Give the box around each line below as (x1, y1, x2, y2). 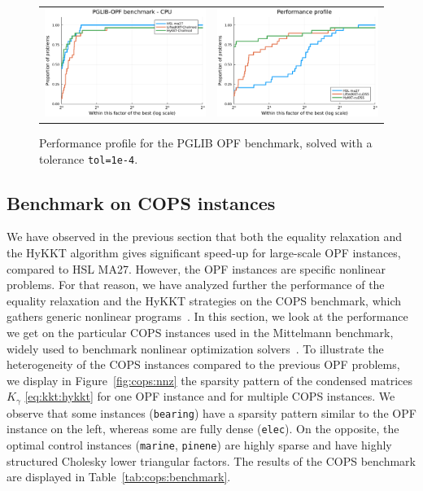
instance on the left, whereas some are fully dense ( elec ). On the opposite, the (7, 420, 399, 437)
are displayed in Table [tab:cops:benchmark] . (7, 468, 231, 485)
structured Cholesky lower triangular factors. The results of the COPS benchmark (7, 452, 416, 469)
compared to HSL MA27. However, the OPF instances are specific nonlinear (7, 260, 386, 277)
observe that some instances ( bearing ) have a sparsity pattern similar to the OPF (7, 404, 416, 421)
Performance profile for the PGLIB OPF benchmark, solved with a (39, 134, 373, 151)
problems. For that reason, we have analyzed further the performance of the (7, 276, 385, 293)
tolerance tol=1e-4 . (39, 150, 138, 167)
